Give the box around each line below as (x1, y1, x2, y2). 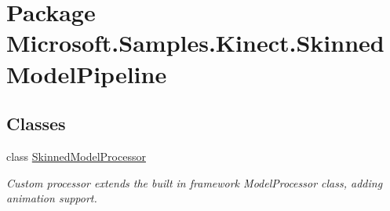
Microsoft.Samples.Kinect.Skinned (6, 27, 385, 59)
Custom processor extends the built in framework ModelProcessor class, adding (6, 174, 383, 191)
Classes (6, 111, 66, 136)
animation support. (6, 190, 97, 206)
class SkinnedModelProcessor (6, 147, 146, 164)
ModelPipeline (6, 57, 167, 89)
